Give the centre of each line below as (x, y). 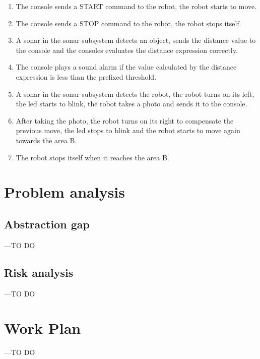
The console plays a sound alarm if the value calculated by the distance (126, 67)
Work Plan (43, 328)
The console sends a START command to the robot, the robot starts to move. (136, 6)
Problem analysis (64, 192)
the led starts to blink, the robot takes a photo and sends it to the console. (132, 104)
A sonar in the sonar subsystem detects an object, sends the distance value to (136, 40)
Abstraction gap (47, 224)
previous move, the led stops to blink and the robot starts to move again (128, 130)
